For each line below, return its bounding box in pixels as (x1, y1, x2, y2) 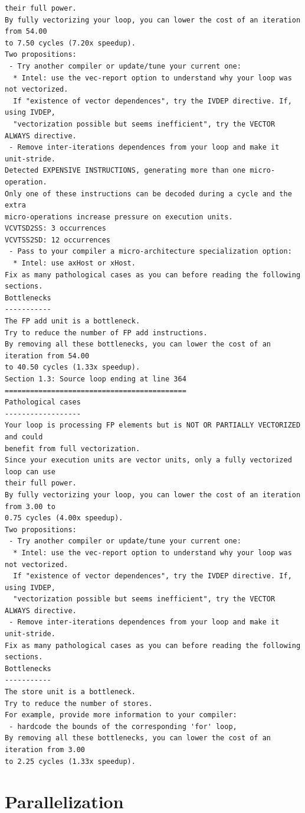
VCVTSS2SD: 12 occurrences (5, 235, 110, 244)
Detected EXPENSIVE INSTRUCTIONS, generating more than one (5, 166, 246, 175)
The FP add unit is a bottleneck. (5, 317, 140, 326)
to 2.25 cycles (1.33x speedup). (5, 757, 136, 766)
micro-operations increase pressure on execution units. (5, 212, 233, 221)
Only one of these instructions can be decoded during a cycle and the (5, 189, 292, 198)
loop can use (5, 467, 55, 476)
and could (5, 432, 43, 441)
